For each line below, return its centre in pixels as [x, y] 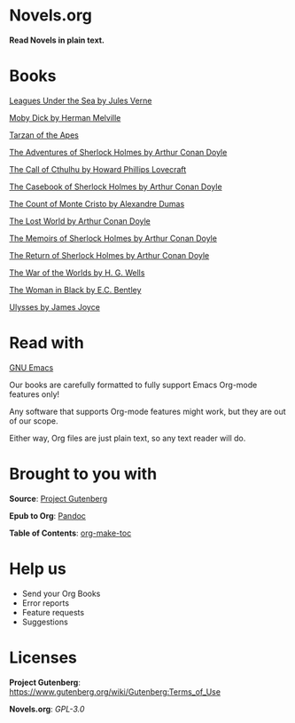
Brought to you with [83, 474]
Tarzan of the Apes [44, 135]
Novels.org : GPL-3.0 [47, 709]
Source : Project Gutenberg [58, 498]
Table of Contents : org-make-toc [70, 533]
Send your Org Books [61, 593]
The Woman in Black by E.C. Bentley [75, 290]
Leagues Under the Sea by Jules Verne [81, 100]
